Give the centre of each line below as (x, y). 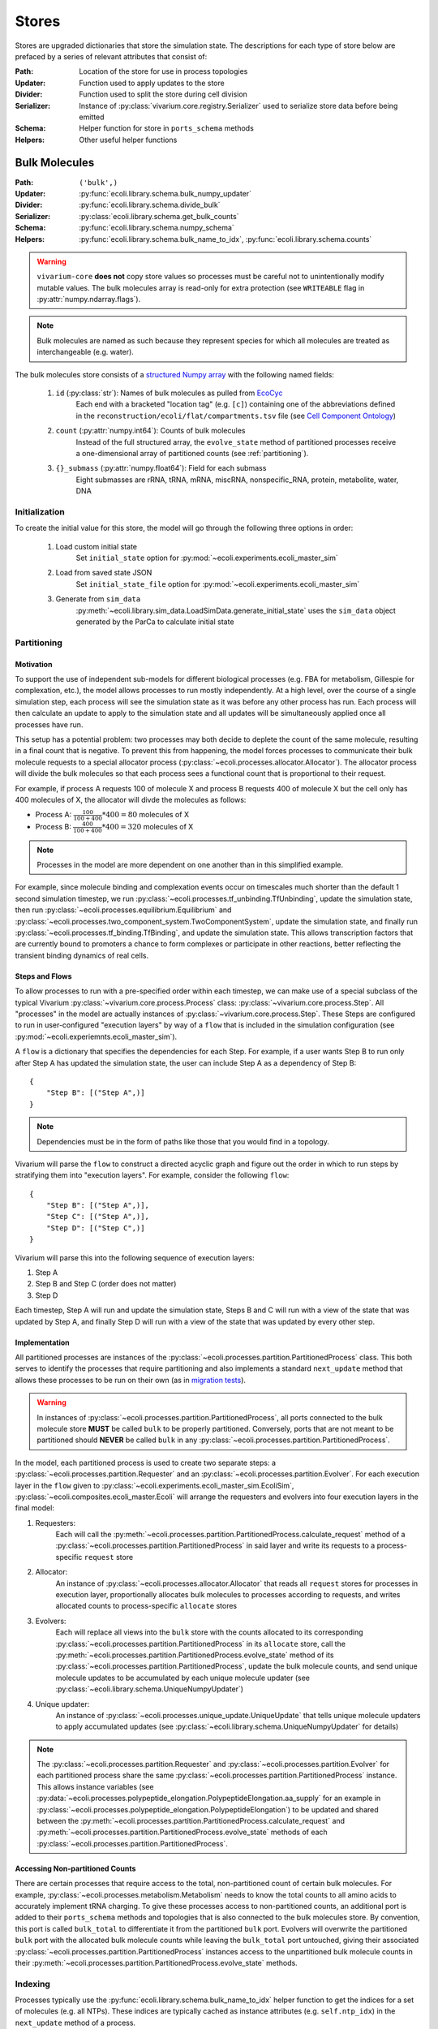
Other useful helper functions (128, 140)
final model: (34, 1508)
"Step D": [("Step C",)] (95, 1228)
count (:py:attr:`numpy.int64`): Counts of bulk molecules (150, 431)
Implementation (43, 1342)
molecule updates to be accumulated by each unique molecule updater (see (182, 1678)
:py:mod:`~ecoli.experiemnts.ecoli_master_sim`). (96, 1036)
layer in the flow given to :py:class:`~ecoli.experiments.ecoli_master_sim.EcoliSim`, (155, 1485)
